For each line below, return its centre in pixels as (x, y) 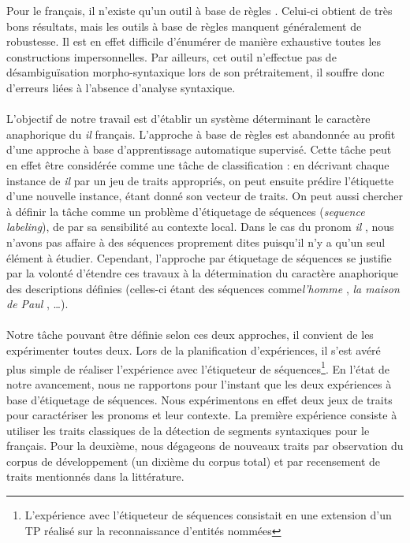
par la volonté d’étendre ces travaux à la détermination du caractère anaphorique (202, 273)
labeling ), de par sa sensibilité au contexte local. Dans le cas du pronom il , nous (200, 227)
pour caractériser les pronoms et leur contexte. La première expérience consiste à (202, 415)
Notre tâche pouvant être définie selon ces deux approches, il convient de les (190, 335)
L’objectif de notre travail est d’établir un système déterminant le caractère (188, 119)
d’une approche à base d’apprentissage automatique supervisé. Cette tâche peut (199, 149)
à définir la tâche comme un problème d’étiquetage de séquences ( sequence (186, 211)
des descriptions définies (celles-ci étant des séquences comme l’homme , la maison (203, 288)
